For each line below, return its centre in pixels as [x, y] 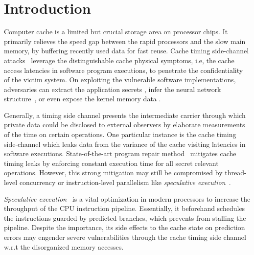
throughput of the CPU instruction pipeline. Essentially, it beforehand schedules [125, 208]
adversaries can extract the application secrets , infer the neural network [113, 89]
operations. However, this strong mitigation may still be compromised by [113, 173]
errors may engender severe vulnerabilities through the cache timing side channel [125, 237]
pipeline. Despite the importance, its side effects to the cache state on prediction [125, 227]
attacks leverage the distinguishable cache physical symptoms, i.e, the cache [119, 60]
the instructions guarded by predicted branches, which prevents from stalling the [125, 218]
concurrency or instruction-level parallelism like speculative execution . [125, 182]
